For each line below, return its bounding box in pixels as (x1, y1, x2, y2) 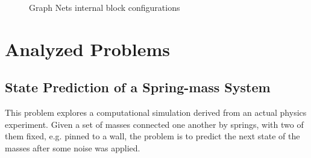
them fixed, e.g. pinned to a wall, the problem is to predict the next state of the (5, 130, 300, 142)
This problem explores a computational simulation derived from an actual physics (5, 106, 307, 119)
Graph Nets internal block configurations (29, 1, 180, 13)
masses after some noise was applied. (5, 141, 140, 154)
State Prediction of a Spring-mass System (5, 78, 271, 96)
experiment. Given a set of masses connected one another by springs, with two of (5, 118, 304, 130)
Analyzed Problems (5, 36, 170, 61)
